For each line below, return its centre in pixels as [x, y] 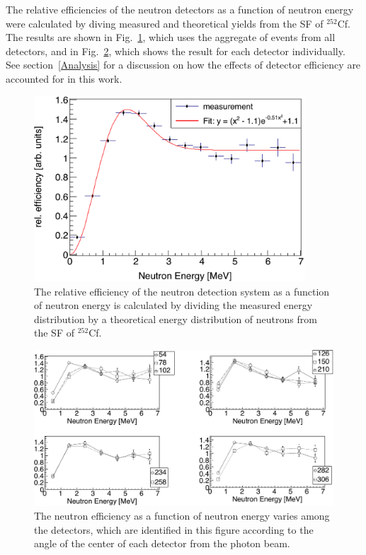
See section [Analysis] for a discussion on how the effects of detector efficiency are [183, 65]
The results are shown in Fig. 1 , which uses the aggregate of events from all [171, 37]
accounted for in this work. [64, 78]
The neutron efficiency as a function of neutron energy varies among [182, 516]
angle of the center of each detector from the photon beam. [162, 543]
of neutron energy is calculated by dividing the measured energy [173, 305]
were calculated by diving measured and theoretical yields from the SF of [165, 23]
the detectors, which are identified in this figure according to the [174, 529]
